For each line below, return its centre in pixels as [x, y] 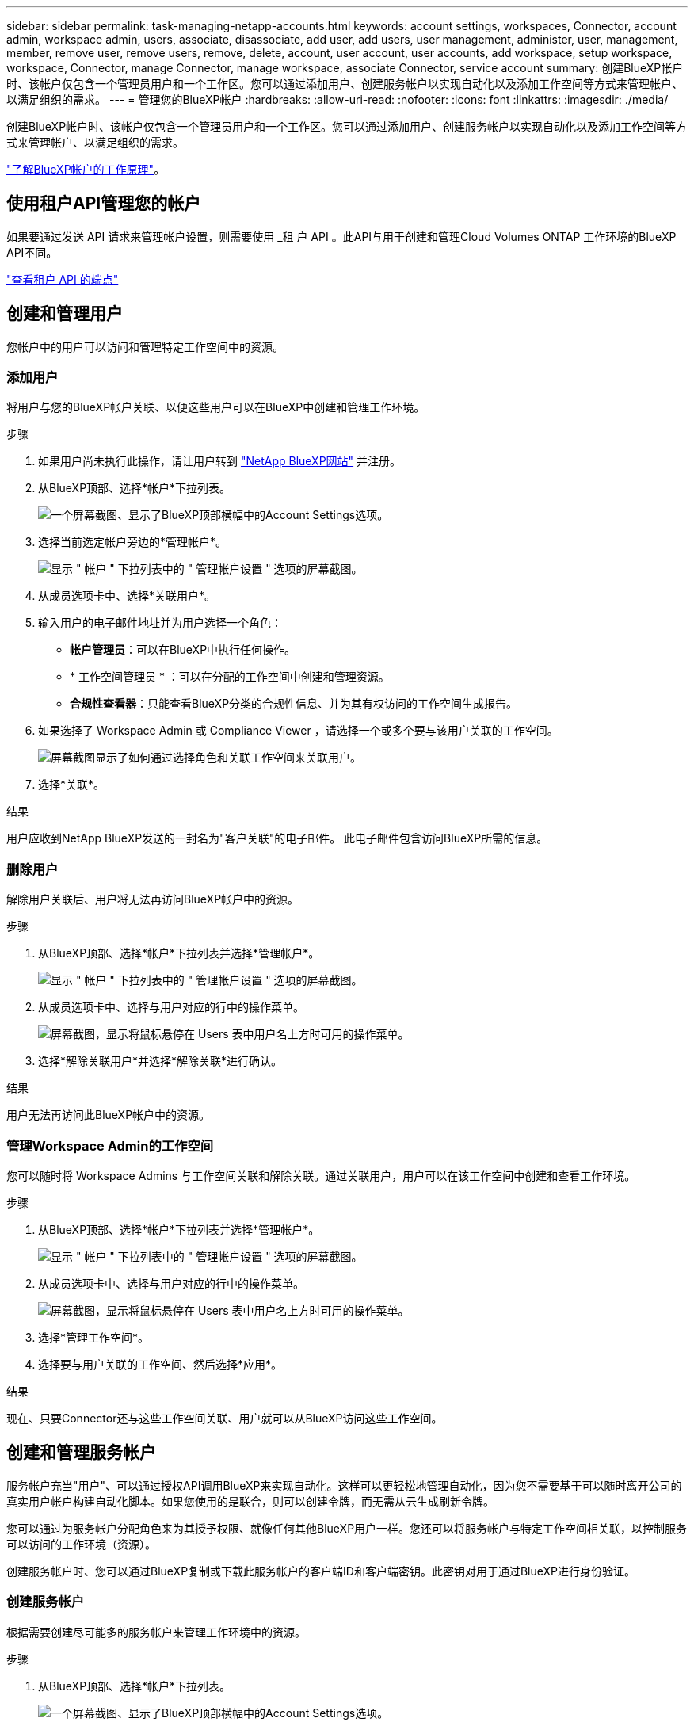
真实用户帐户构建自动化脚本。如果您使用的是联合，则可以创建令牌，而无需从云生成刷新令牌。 [250, 1501]
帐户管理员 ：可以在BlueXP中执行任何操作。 [183, 650]
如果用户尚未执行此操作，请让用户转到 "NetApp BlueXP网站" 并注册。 [220, 461]
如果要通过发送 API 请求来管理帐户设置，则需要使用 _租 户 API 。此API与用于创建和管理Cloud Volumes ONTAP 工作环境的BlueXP [341, 236]
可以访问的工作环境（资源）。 [81, 1544]
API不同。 [32, 252]
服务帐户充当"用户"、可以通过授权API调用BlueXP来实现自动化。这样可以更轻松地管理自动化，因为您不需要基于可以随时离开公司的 [344, 1485]
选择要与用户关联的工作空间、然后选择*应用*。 [160, 1364]
